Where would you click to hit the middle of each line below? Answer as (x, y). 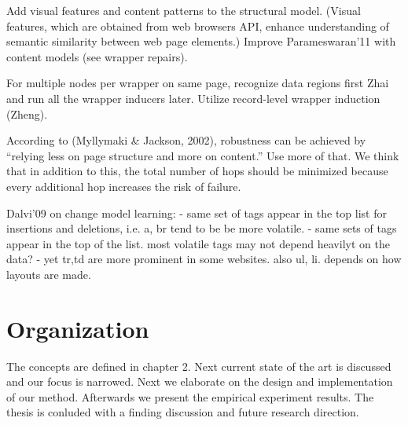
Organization (78, 328)
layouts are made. (49, 274)
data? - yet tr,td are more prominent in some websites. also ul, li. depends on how (204, 259)
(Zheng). (27, 114)
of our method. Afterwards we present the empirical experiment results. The (190, 396)
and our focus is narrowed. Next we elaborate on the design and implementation (200, 381)
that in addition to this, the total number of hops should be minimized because (197, 171)
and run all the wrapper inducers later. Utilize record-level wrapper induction (193, 98)
